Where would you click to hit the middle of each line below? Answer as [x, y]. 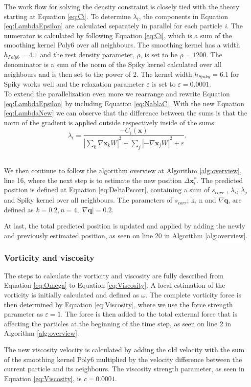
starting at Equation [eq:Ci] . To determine [68, 16]
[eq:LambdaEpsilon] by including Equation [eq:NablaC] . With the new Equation [124, 103]
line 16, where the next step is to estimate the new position [93, 180]
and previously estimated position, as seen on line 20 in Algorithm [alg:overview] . [126, 235]
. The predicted [220, 180]
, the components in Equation [183, 16]
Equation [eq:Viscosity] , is [43, 378]
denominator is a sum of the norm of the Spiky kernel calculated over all [113, 64]
